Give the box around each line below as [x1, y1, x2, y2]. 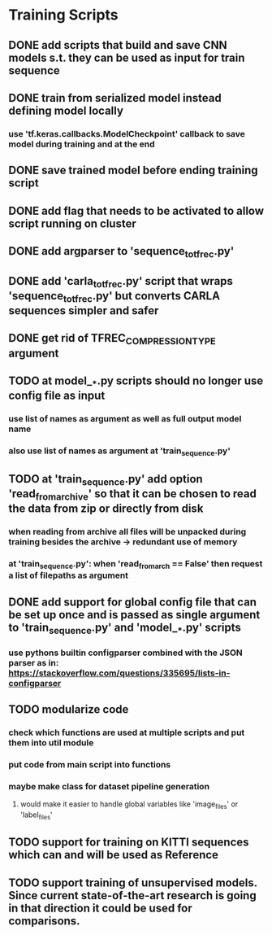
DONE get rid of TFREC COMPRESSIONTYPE [8, 331, 217, 347]
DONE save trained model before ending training [8, 164, 258, 177]
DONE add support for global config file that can [8, 595, 257, 609]
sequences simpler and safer [8, 304, 159, 318]
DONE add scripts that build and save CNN [8, 38, 227, 52]
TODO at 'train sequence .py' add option [8, 472, 203, 487]
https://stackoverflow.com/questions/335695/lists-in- [8, 667, 231, 679]
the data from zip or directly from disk [8, 502, 204, 516]
